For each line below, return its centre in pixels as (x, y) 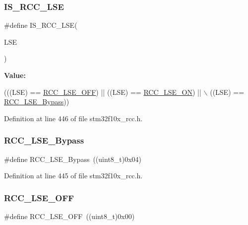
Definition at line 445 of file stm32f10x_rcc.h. (73, 176)
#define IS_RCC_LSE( (41, 25)
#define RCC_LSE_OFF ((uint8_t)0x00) (69, 216)
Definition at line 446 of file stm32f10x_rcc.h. (73, 118)
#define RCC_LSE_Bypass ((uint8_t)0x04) (73, 159)
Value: (15, 75)
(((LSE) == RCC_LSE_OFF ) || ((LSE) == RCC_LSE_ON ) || (103, 92)
